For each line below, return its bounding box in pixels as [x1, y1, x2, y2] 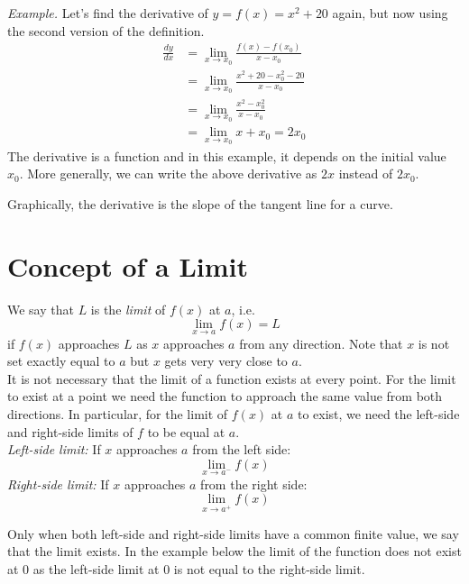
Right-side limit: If [7, 474, 109, 493]
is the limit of [90, 299, 166, 318]
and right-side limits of [7, 422, 133, 441]
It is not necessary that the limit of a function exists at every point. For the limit [7, 369, 456, 388]
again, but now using [332, 4, 448, 22]
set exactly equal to [7, 351, 115, 370]
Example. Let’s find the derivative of [7, 4, 208, 22]
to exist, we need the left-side [297, 404, 460, 423]
